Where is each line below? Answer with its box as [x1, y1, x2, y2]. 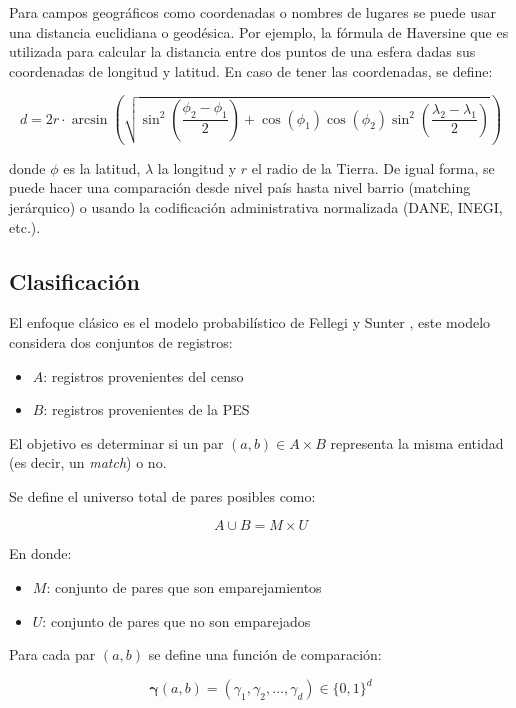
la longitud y [157, 157, 237, 178]
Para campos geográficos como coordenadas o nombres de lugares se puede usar [9, 2, 497, 22]
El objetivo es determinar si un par [9, 432, 224, 453]
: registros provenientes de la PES [43, 399, 250, 420]
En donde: [9, 543, 72, 564]
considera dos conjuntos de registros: [9, 331, 233, 352]
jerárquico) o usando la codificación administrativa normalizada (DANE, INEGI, [9, 196, 503, 217]
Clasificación [9, 265, 140, 296]
